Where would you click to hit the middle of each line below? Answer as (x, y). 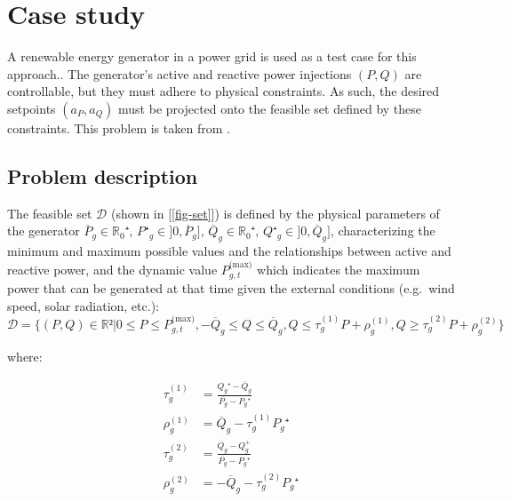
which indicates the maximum (339, 269)
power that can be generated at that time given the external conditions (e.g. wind (231, 287)
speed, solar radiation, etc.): (83, 305)
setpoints (32, 108)
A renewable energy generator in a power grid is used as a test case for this (212, 56)
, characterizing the (383, 231)
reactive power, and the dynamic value (112, 269)
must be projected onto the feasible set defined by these (270, 108)
